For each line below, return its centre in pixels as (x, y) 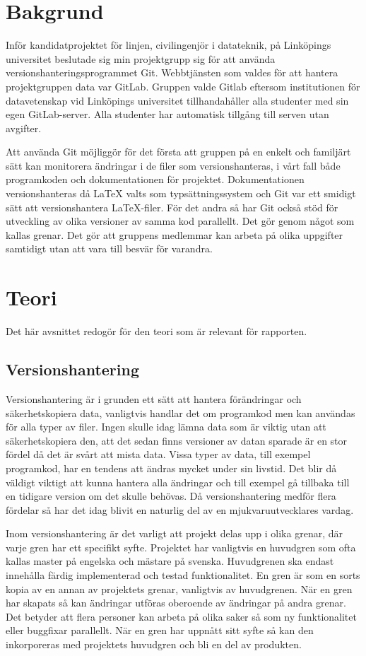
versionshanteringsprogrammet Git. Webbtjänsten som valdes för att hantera (172, 72)
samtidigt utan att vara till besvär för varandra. (109, 248)
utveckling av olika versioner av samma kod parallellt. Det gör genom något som (180, 221)
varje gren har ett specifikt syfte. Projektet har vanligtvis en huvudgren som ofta (181, 547)
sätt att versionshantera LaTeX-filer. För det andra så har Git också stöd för (172, 207)
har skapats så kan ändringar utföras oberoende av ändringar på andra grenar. (176, 603)
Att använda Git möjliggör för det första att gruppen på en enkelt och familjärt (178, 152)
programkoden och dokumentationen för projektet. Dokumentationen (155, 179)
